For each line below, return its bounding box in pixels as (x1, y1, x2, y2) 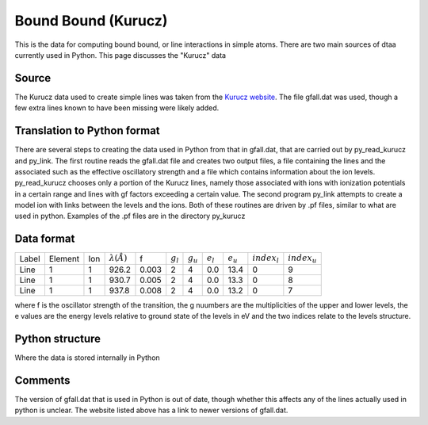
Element (48, 253, 80, 264)
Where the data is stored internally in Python (14, 353, 160, 362)
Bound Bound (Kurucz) (14, 12, 168, 29)
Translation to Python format (14, 124, 160, 138)
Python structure (14, 331, 101, 345)
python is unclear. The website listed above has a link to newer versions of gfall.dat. (14, 405, 289, 415)
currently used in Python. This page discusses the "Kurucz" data (14, 50, 226, 59)
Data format (14, 232, 75, 246)
